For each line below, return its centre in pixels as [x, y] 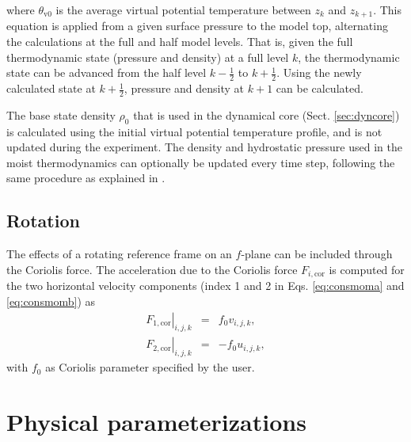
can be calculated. [320, 88]
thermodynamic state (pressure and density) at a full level [148, 57]
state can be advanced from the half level [107, 72]
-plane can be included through [317, 254]
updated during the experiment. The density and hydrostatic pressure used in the [204, 147]
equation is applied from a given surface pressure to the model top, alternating [197, 26]
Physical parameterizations [156, 421]
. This [388, 10]
